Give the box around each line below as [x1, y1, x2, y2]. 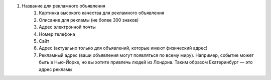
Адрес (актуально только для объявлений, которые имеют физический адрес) [39, 45, 208, 51]
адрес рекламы [39, 66, 73, 72]
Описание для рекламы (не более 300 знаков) [39, 17, 139, 23]
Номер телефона [39, 31, 75, 37]
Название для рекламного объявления [22, 3, 105, 9]
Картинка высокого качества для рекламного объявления [39, 10, 165, 16]
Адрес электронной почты [39, 24, 96, 30]
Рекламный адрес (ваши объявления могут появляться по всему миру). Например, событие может [39, 52, 254, 58]
